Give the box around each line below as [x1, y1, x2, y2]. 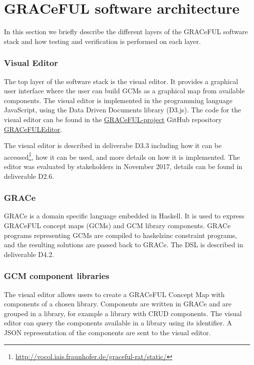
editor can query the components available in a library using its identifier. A [4, 318, 232, 328]
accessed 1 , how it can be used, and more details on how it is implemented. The [4, 150, 240, 162]
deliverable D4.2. [4, 249, 54, 259]
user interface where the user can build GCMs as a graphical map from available [4, 86, 245, 96]
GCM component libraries [4, 270, 109, 282]
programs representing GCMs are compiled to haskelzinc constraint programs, [4, 230, 237, 240]
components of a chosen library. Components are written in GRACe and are [4, 299, 232, 309]
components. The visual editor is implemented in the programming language [4, 95, 233, 105]
